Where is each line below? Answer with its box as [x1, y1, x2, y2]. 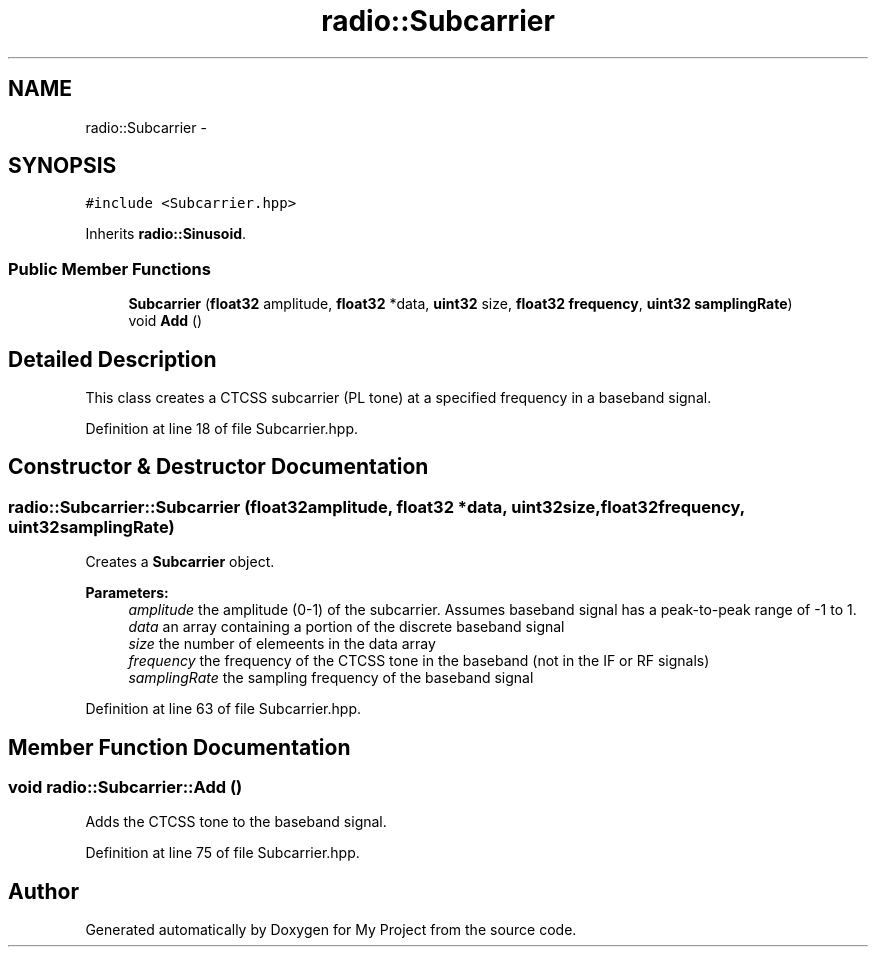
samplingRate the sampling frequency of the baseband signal [128, 669, 534, 687]
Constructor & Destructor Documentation [8, 454, 429, 480]
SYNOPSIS [8, 153, 117, 179]
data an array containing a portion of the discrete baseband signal [128, 618, 565, 636]
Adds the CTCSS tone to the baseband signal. [85, 813, 387, 831]
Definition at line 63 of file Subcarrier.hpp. [85, 700, 362, 718]
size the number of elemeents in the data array [128, 635, 436, 653]
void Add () [128, 312, 203, 330]
